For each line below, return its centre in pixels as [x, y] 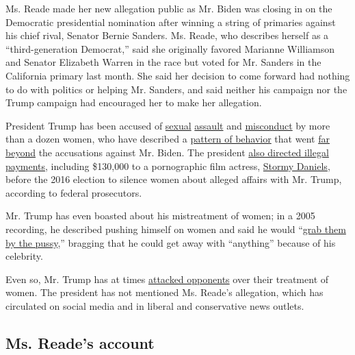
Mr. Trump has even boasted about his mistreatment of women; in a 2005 [160, 216]
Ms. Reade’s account [80, 342]
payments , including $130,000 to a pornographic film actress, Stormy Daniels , [168, 166]
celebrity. [24, 256]
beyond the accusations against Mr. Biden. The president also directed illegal [167, 152]
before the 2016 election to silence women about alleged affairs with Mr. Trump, [174, 179]
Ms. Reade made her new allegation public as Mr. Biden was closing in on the [169, 8]
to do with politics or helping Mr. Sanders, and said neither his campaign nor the [176, 89]
